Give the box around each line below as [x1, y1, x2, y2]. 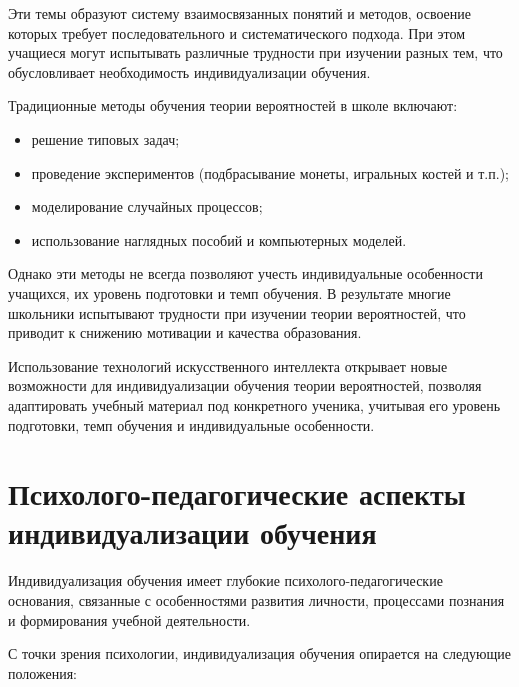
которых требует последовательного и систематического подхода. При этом [8, 22, 466, 43]
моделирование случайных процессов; [31, 196, 263, 217]
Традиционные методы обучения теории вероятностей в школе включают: [8, 95, 458, 116]
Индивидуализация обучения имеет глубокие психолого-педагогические [8, 570, 443, 591]
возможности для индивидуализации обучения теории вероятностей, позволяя [8, 375, 482, 396]
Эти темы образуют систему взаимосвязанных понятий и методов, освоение [8, 3, 471, 23]
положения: [8, 662, 77, 683]
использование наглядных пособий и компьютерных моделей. [31, 229, 407, 250]
